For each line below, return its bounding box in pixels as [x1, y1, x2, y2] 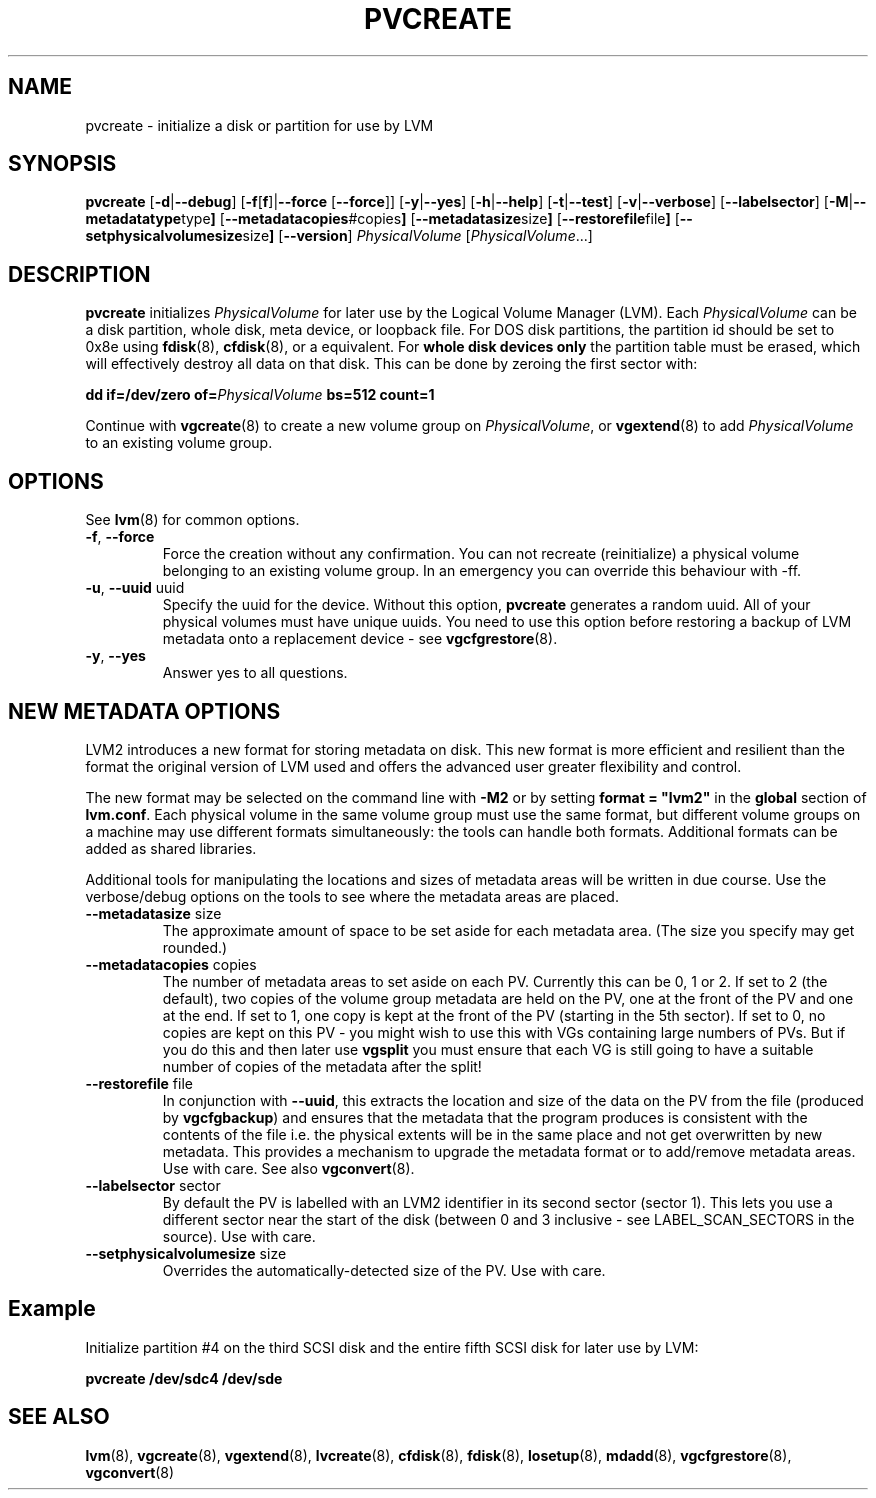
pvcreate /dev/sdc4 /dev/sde [85, 1369, 283, 1387]
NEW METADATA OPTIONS [8, 698, 281, 724]
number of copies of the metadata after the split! [162, 1057, 482, 1075]
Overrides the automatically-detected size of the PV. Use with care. [162, 1261, 606, 1279]
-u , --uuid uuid [85, 579, 185, 597]
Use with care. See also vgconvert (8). [162, 1159, 415, 1177]
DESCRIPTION [8, 261, 151, 287]
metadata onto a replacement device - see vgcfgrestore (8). [162, 630, 558, 648]
